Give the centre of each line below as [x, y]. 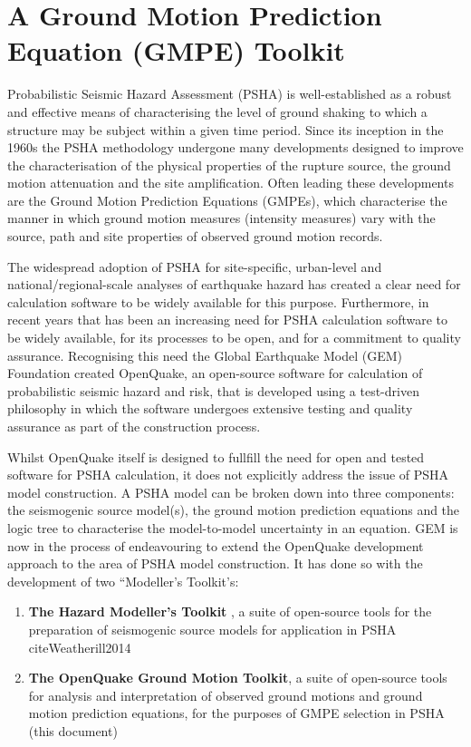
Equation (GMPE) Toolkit [176, 50]
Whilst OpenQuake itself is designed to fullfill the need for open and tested [216, 456]
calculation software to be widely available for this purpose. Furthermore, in [218, 301]
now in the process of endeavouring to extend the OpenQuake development [216, 545]
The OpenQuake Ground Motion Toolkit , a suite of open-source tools [238, 678]
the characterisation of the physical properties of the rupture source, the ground [229, 165]
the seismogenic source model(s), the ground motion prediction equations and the [234, 510]
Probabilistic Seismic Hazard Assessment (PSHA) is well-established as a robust [230, 94]
